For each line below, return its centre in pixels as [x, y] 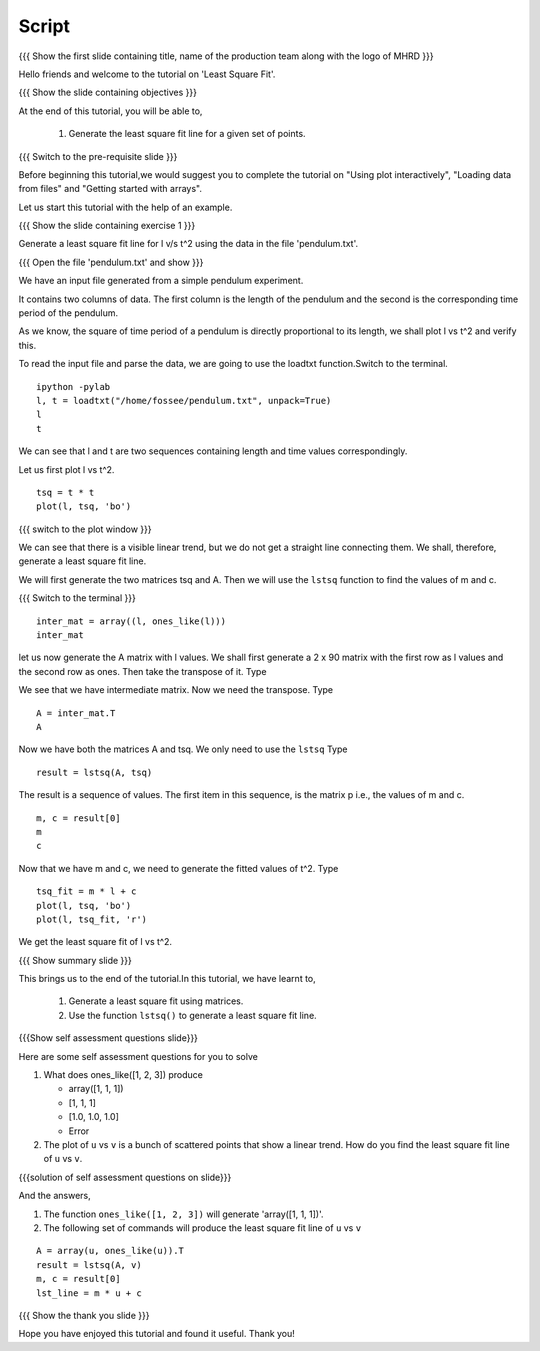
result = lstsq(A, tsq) [94, 772]
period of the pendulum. [68, 313]
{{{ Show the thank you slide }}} [84, 1315]
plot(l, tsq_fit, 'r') [92, 919]
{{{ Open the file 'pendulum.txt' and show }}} [111, 262]
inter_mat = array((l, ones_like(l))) [131, 621]
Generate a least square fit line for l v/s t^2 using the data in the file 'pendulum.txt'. [188, 244]
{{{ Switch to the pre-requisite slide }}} [98, 156]
